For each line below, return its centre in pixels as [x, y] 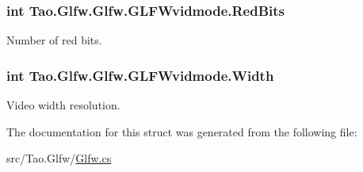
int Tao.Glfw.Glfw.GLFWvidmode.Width [140, 75]
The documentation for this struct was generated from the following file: [182, 131]
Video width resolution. [63, 105]
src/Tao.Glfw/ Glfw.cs [59, 158]
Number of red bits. [54, 40]
